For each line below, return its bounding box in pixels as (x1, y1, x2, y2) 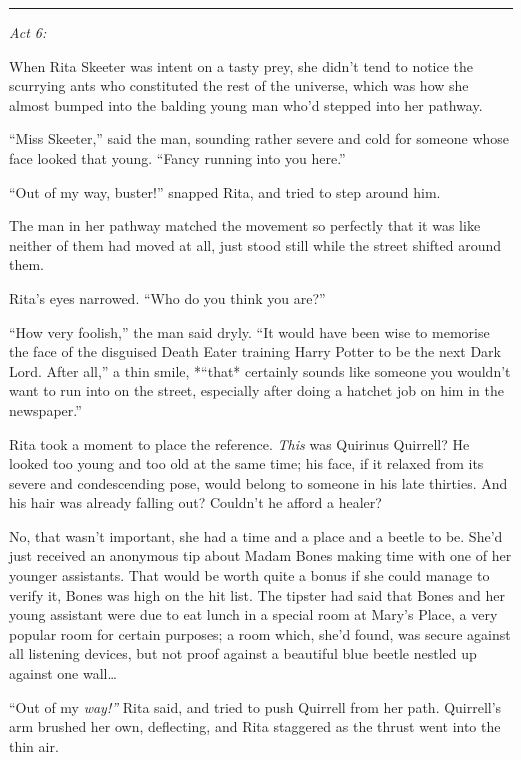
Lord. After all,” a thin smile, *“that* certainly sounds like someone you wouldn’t (9, 360, 511, 381)
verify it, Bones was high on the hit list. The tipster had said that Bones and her (9, 584, 506, 605)
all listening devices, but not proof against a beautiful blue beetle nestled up (9, 643, 477, 664)
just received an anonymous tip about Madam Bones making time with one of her (9, 545, 512, 566)
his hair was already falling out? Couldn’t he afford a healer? (9, 492, 382, 513)
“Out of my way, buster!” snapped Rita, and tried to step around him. (9, 181, 441, 202)
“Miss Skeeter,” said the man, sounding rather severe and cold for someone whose (9, 128, 510, 149)
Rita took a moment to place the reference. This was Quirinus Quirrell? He (9, 433, 470, 454)
